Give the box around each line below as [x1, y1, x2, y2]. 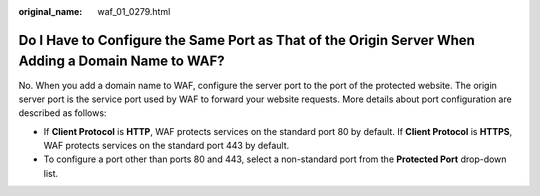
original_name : [18, 6, 83, 17]
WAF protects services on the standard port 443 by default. [43, 140, 290, 152]
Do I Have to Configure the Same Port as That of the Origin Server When [18, 31, 475, 49]
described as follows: [18, 107, 107, 119]
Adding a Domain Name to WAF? [18, 53, 225, 70]
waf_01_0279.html [97, 6, 171, 17]
